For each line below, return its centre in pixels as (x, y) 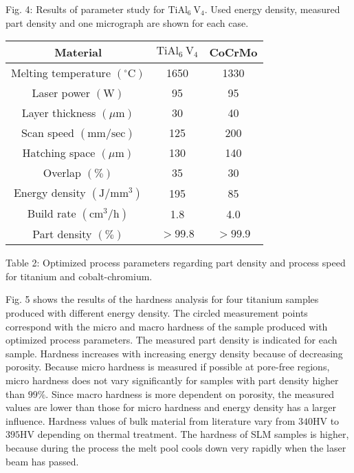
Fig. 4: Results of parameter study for (85, 9)
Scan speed (47, 133)
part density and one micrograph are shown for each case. (127, 22)
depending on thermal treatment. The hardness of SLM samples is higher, (193, 434)
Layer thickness (59, 113)
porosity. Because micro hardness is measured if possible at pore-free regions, (168, 367)
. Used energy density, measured (272, 9)
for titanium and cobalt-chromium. (79, 276)
